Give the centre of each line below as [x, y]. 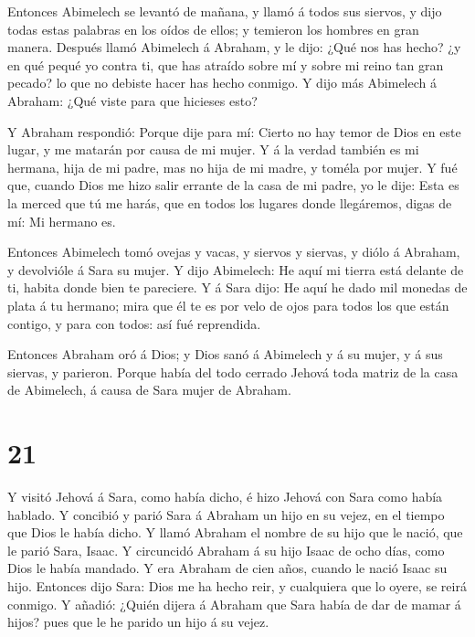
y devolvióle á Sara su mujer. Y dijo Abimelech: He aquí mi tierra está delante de [236, 269]
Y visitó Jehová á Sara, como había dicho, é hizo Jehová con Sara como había [225, 496]
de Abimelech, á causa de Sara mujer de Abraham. [149, 390]
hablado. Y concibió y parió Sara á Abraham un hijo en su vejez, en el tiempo [226, 514]
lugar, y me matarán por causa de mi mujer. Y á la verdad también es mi [213, 149]
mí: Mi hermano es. [62, 221]
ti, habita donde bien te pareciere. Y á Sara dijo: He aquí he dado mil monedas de [237, 287]
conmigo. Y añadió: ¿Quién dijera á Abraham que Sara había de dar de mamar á [234, 604]
